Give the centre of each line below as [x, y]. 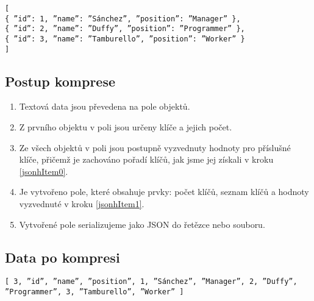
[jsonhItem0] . [44, 171]
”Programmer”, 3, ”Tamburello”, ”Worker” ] [95, 292]
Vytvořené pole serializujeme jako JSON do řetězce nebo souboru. [142, 224]
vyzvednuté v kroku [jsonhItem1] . [82, 204]
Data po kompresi [62, 257]
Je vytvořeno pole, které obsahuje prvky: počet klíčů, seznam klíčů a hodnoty [164, 192]
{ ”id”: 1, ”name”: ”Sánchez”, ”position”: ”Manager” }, [123, 19]
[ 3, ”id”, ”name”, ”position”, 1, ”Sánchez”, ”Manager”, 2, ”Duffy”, [151, 282]
